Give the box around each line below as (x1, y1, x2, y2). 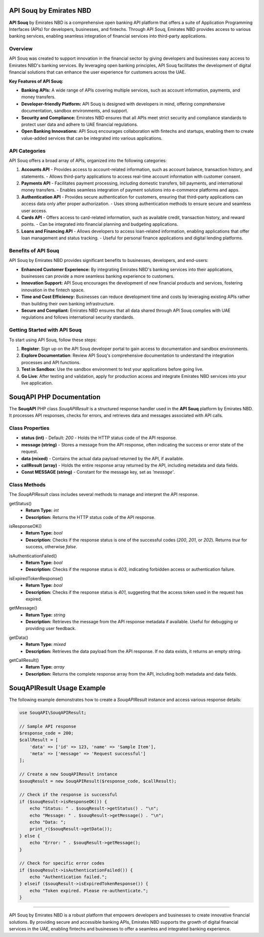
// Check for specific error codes (19, 861, 105, 866)
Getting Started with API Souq (9, 327, 82, 333)
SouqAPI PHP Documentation (9, 393, 101, 401)
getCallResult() (9, 657, 39, 663)
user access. (21, 208, 47, 213)
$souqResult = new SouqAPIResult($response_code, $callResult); (19, 778, 177, 784)
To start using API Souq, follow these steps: (9, 337, 97, 343)
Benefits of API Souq (9, 247, 60, 254)
